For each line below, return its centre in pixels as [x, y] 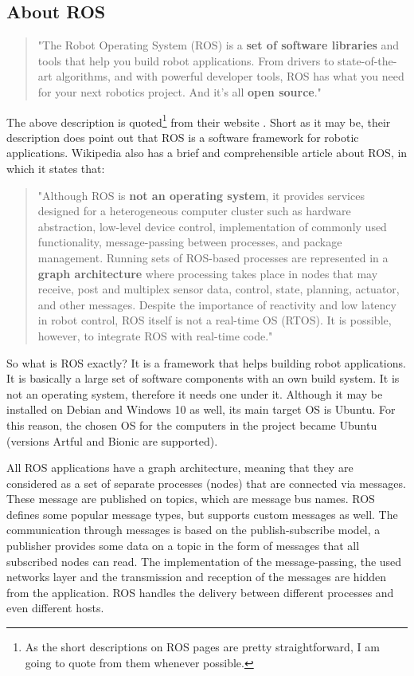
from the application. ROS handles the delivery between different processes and [200, 592]
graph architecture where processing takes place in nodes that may [208, 273]
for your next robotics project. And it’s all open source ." [180, 91]
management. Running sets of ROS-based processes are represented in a [213, 257]
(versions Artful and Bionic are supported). [112, 440]
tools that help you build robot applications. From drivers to [186, 60]
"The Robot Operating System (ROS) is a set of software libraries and [219, 45]
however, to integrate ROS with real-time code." [155, 335]
